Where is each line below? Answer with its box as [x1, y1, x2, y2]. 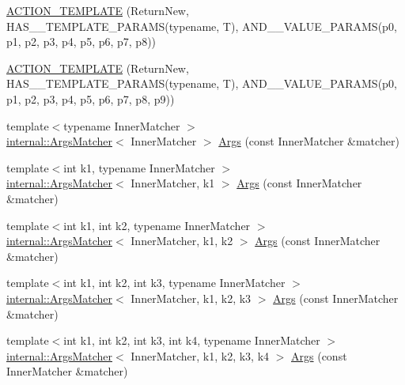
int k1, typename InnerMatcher [63, 159, 215, 176]
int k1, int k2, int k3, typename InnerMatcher [63, 274, 286, 291]
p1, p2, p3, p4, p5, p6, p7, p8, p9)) [6, 90, 175, 107]
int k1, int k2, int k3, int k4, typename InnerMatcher [63, 332, 320, 349]
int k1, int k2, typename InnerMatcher [63, 217, 251, 233]
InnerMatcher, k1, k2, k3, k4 [131, 347, 270, 364]
